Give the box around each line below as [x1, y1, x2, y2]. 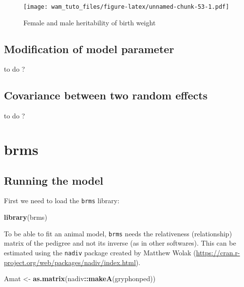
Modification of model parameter [4, 41, 174, 56]
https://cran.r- [196, 247, 240, 257]
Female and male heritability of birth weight [23, 17, 156, 27]
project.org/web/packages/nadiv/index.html [4, 257, 136, 267]
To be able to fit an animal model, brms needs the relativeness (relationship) [4, 228, 232, 238]
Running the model [4, 172, 103, 188]
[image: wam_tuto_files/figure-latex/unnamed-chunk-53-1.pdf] [23, 3, 229, 10]
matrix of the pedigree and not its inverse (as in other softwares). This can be [4, 238, 236, 248]
